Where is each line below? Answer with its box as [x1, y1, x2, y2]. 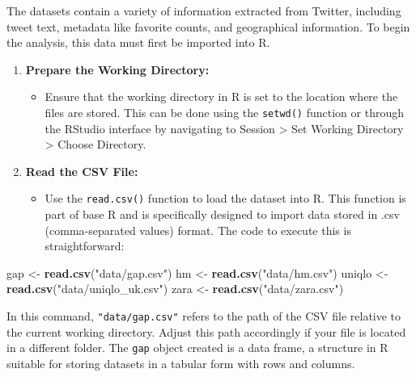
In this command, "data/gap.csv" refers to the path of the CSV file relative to [6, 308, 401, 325]
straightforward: [45, 237, 125, 254]
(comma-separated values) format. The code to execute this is [45, 221, 351, 238]
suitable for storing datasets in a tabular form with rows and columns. [6, 354, 355, 371]
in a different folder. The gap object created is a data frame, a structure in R [6, 339, 388, 356]
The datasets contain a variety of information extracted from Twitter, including [6, 2, 401, 19]
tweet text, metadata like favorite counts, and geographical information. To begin [6, 18, 410, 35]
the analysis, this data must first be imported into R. [6, 34, 270, 51]
